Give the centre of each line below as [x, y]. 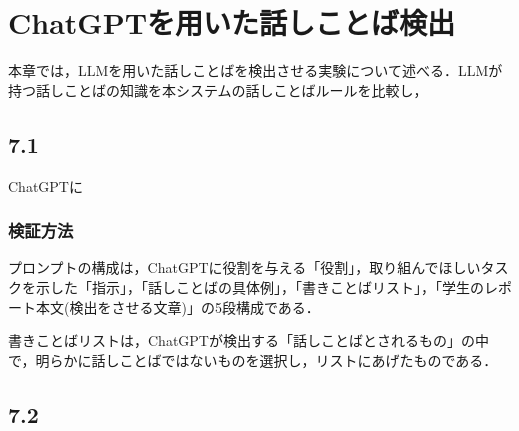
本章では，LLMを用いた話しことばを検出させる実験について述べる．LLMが [255, 70]
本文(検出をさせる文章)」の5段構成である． [177, 306]
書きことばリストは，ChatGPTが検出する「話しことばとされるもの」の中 [248, 340]
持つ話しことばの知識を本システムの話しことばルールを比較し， [218, 89]
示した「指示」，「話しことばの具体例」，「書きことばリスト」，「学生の [259, 286]
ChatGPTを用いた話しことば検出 [232, 22]
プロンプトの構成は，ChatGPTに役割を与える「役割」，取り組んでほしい [244, 267]
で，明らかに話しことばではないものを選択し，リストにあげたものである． [253, 359]
